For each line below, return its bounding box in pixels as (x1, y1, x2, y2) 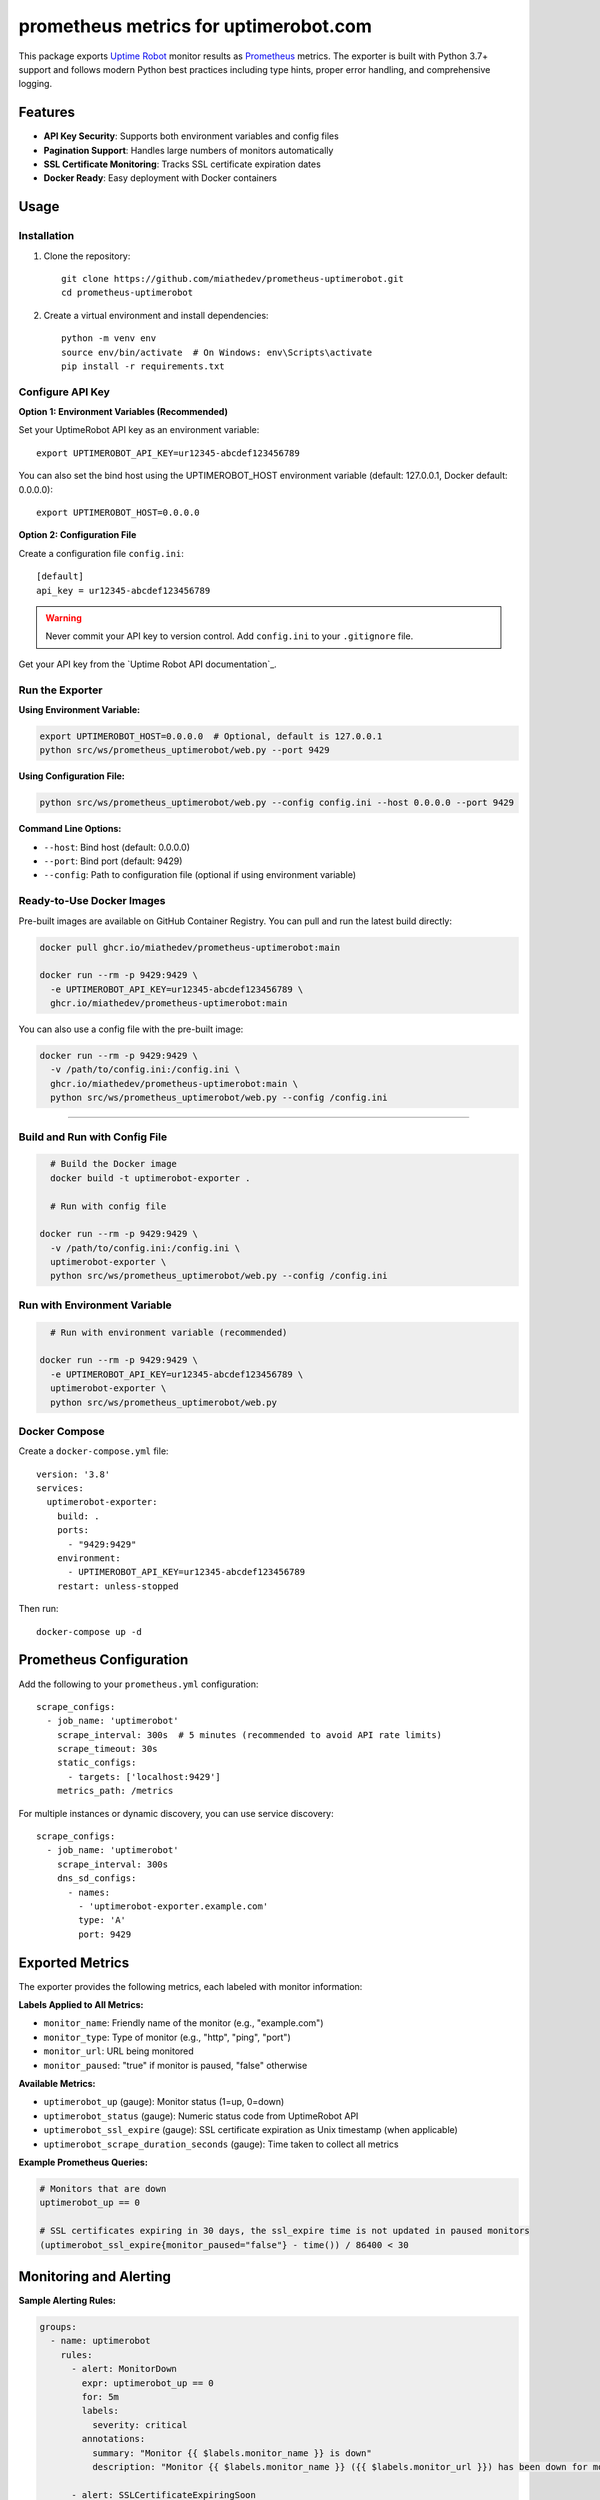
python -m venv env (61, 333, 157, 344)
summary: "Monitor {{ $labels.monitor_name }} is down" (91, 2447, 372, 2459)
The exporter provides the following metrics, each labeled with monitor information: (18, 1980, 363, 1992)
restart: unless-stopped (56, 1580, 179, 1592)
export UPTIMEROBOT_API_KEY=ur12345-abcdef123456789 (36, 447, 300, 459)
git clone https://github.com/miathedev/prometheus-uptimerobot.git (61, 273, 404, 284)
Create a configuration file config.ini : (18, 547, 184, 559)
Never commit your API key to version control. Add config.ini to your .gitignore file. (45, 630, 414, 642)
